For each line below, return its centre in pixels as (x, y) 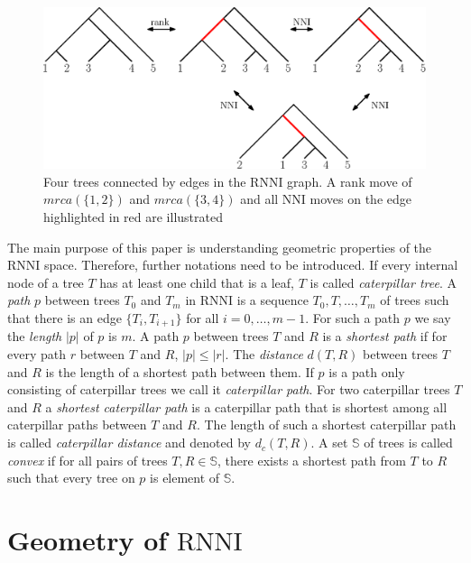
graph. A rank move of (350, 181)
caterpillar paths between (77, 425)
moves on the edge (361, 199)
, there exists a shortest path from (312, 460)
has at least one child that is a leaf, (197, 282)
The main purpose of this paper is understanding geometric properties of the (220, 247)
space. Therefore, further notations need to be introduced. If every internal (251, 265)
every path (37, 354)
